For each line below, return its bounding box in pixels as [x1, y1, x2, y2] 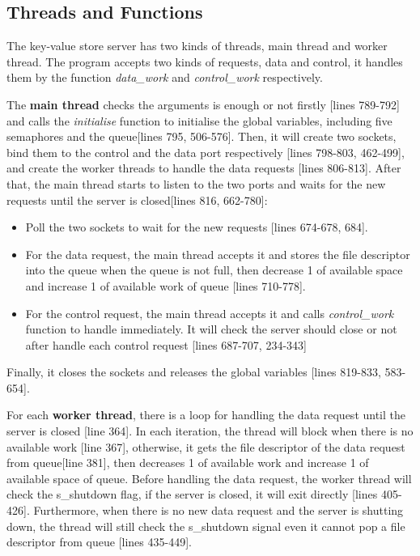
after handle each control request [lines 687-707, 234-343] [25, 336, 307, 353]
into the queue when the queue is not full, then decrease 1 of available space [25, 261, 403, 278]
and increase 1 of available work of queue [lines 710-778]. [25, 277, 306, 294]
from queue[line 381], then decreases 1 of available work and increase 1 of [6, 454, 369, 471]
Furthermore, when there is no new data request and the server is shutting [33, 502, 404, 519]
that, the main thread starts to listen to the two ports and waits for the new [6, 175, 386, 192]
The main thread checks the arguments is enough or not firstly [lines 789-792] [6, 95, 400, 112]
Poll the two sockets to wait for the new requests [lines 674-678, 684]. [25, 219, 368, 236]
